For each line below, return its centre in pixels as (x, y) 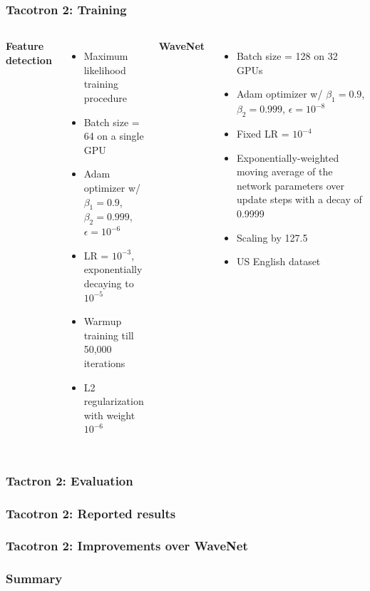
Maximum (106, 56)
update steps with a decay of (299, 199)
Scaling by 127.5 (272, 237)
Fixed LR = (263, 133)
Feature (25, 46)
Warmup (103, 321)
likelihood (105, 70)
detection (29, 60)
